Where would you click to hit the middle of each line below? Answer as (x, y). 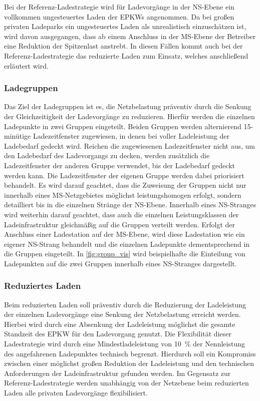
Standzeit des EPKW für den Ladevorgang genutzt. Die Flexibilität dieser (118, 334)
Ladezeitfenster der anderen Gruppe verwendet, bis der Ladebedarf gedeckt (119, 165)
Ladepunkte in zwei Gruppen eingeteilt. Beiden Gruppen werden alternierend (123, 126)
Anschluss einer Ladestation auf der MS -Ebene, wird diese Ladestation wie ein (124, 234)
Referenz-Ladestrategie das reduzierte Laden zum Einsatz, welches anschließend (126, 55)
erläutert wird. (26, 65)
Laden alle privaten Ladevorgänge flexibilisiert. (76, 393)
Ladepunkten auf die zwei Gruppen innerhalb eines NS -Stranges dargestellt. (120, 263)
